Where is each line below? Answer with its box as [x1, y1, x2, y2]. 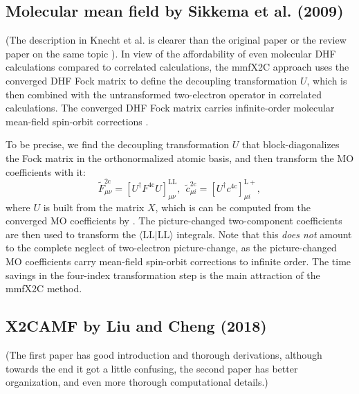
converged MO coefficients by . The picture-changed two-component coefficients [6, 213, 342, 228]
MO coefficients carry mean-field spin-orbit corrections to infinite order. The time [6, 254, 351, 269]
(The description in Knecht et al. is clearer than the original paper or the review [6, 33, 347, 47]
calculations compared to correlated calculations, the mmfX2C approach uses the [6, 60, 349, 74]
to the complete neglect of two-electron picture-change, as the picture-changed [6, 240, 337, 255]
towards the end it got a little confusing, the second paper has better [6, 361, 298, 375]
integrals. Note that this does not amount [176, 226, 352, 241]
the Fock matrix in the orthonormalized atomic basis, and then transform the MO [6, 150, 354, 165]
